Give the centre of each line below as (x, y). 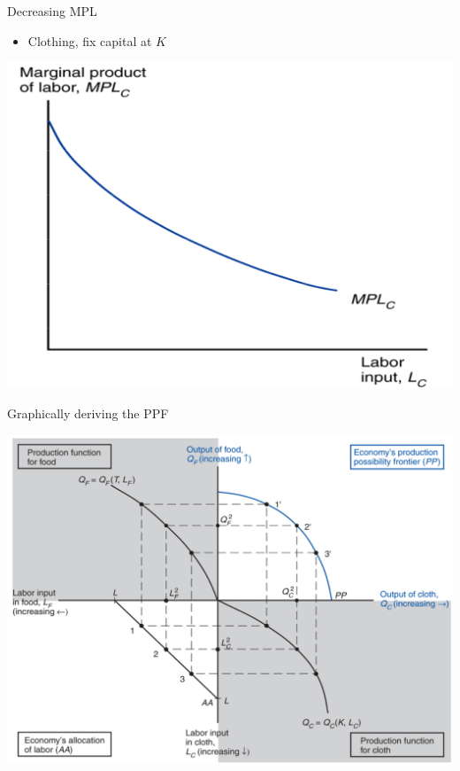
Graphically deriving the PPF (88, 413)
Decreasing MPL (52, 11)
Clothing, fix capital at (90, 40)
